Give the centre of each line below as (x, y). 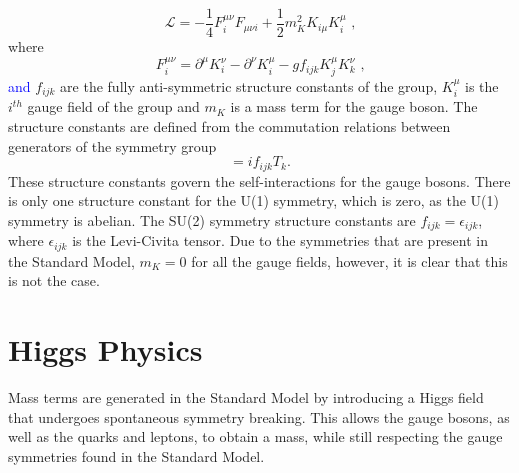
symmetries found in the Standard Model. (136, 455)
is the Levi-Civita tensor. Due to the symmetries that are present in (280, 240)
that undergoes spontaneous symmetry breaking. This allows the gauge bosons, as (259, 416)
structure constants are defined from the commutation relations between (229, 125)
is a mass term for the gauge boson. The (354, 106)
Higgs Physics (105, 349)
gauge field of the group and (113, 106)
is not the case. (54, 280)
